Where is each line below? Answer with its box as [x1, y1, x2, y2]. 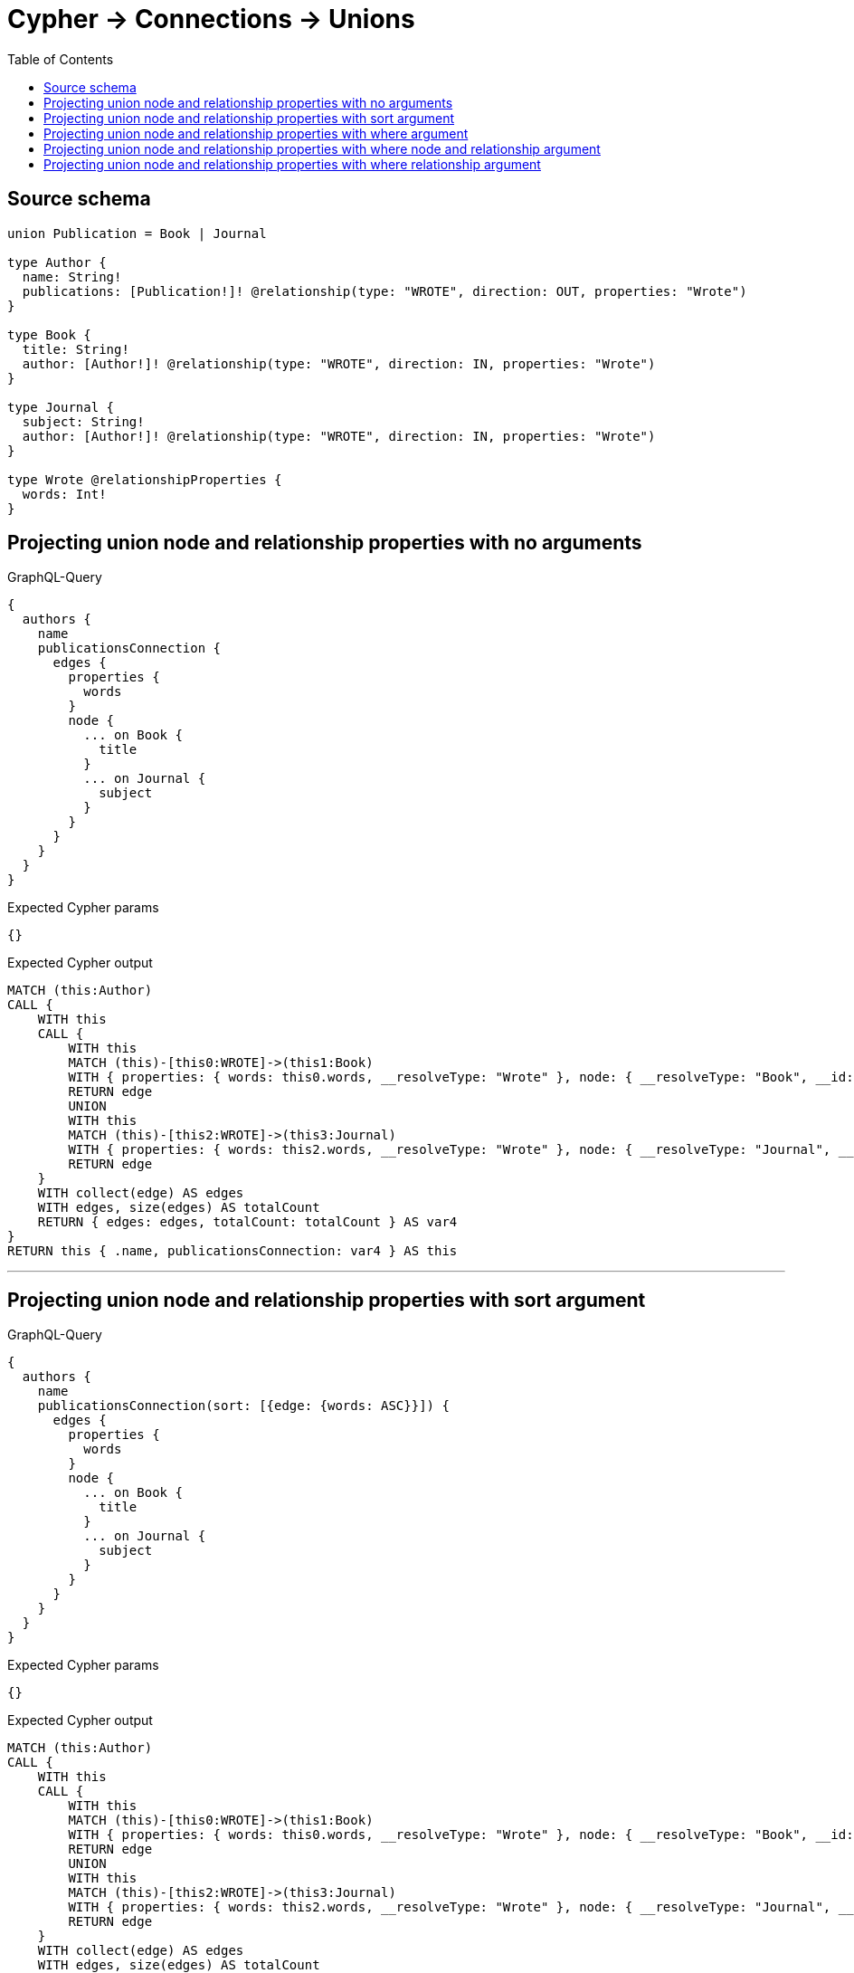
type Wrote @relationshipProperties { [7, 472, 282, 487]
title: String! [22, 341, 129, 357]
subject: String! [22, 414, 145, 429]
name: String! [22, 269, 122, 284]
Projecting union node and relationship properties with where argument [43, 125, 469, 141]
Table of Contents [7, 51, 114, 67]
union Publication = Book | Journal [7, 225, 267, 241]
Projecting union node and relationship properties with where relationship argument [43, 156, 541, 172]
